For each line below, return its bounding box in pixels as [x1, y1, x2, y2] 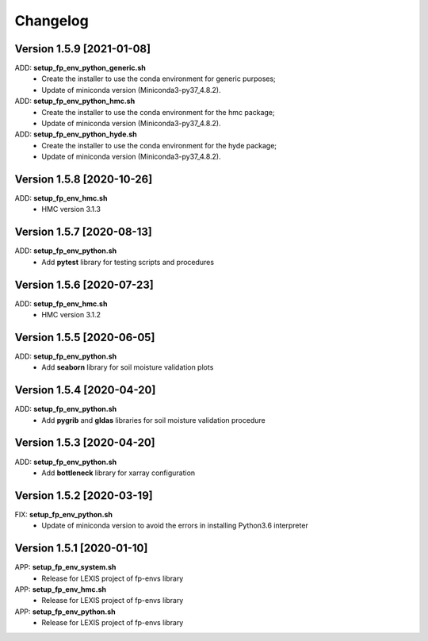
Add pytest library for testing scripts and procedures [41, 257, 214, 267]
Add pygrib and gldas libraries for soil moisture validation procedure [41, 415, 266, 424]
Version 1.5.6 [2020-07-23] [14, 278, 154, 291]
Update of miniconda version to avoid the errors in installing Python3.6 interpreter [41, 520, 308, 531]
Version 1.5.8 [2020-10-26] [14, 173, 153, 186]
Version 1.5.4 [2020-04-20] [14, 383, 156, 397]
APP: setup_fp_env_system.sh [14, 562, 117, 572]
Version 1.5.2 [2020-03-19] [14, 489, 154, 502]
